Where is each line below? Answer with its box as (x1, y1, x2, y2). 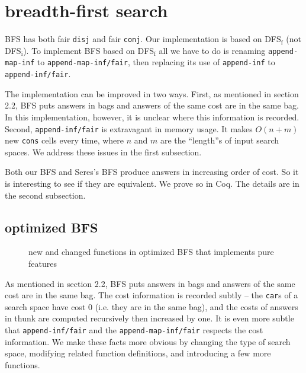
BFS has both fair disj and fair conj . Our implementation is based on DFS (5, 33, 281, 45)
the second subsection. (5, 189, 86, 201)
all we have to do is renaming (159, 44, 266, 56)
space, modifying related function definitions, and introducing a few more (5, 347, 271, 359)
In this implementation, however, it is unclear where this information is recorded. (5, 110, 299, 123)
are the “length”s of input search (160, 134, 279, 146)
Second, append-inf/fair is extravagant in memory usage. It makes (5, 122, 253, 135)
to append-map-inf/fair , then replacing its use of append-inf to (37, 56, 275, 68)
